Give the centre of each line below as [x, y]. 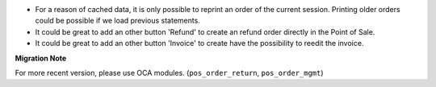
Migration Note [41, 58]
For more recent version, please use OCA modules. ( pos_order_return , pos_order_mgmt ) [169, 72]
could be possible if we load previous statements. [118, 21]
